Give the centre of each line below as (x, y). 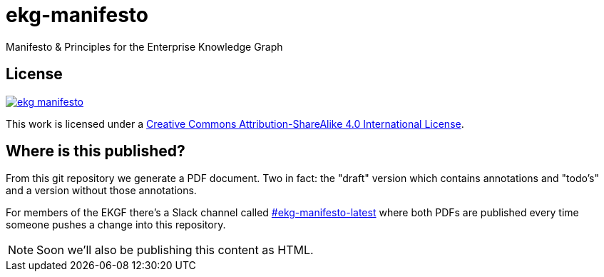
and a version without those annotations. (101, 191)
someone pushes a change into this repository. (116, 225)
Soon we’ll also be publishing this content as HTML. (175, 250)
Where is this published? (96, 151)
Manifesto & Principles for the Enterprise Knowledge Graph (144, 46)
